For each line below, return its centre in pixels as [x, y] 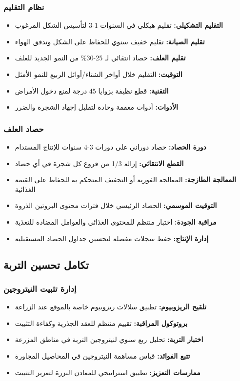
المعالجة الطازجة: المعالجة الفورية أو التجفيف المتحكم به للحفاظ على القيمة [125, 180]
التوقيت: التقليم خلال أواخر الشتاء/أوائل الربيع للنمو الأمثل [99, 74]
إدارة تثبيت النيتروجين [40, 288]
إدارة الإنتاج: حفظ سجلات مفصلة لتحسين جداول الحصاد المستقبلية [112, 238]
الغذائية [25, 189]
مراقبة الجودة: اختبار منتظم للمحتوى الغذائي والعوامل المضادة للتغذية [116, 221]
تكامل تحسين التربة [46, 264]
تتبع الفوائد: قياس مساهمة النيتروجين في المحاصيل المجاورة [102, 355]
